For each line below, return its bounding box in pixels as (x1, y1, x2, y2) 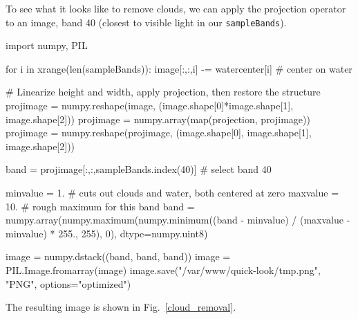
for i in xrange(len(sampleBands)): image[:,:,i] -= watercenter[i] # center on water (6, 61, 352, 75)
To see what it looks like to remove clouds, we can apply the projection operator (6, 1, 346, 15)
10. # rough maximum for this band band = (6, 199, 195, 213)
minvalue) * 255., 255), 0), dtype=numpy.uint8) (6, 226, 208, 240)
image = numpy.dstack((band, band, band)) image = (6, 249, 231, 264)
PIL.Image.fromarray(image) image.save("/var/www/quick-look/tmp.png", (6, 262, 321, 277)
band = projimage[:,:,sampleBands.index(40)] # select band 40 (6, 162, 272, 176)
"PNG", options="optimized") (6, 276, 131, 291)
